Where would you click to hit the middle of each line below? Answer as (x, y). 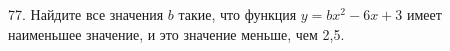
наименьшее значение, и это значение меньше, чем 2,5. (176, 33)
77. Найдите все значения (86, 14)
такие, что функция (237, 14)
